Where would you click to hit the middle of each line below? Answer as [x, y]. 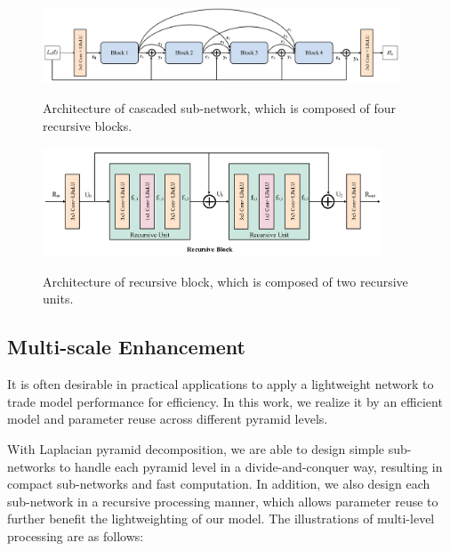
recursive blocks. [88, 125]
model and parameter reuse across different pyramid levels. [168, 419]
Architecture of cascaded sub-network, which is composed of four [220, 108]
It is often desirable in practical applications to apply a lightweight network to [221, 384]
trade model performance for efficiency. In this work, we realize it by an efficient [225, 401]
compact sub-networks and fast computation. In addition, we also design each [219, 484]
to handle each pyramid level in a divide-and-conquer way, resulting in [251, 466]
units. [58, 299]
